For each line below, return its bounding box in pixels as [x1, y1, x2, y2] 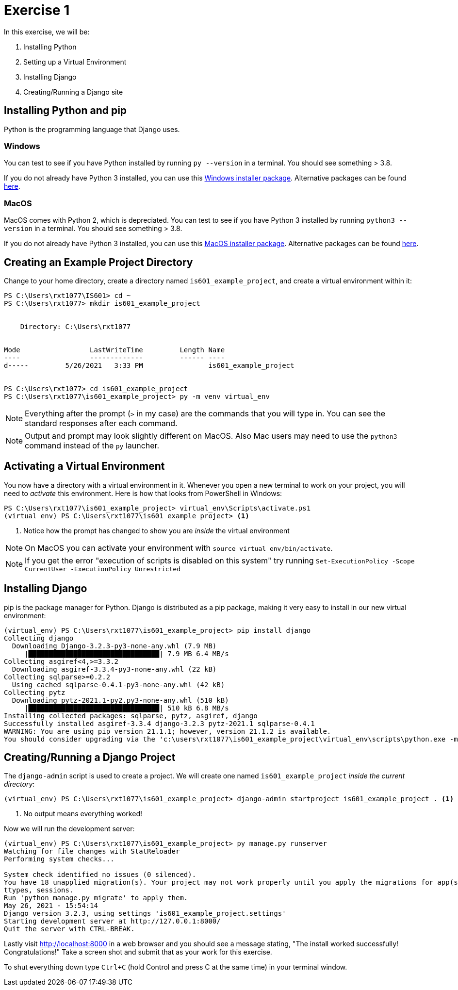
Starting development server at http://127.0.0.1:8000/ [4, 917, 221, 925]
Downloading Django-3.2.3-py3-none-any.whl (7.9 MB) [12, 642, 217, 650]
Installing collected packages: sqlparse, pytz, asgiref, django [4, 711, 258, 720]
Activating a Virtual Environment [4, 460, 165, 473]
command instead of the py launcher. [25, 440, 160, 450]
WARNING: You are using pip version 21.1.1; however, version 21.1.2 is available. [4, 727, 331, 735]
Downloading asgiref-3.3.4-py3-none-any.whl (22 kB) [12, 665, 217, 673]
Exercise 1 [4, 2, 70, 18]
